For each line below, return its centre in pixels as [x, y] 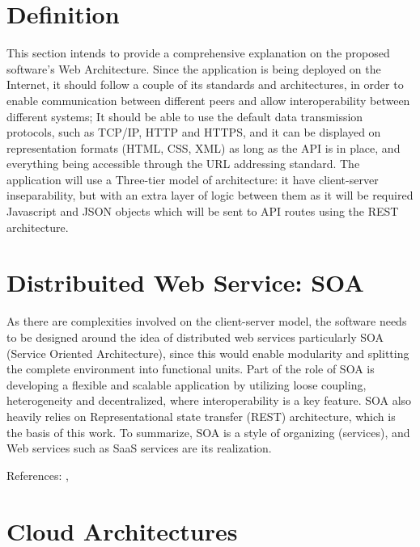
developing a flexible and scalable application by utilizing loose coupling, [187, 384]
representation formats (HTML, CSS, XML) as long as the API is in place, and [204, 147]
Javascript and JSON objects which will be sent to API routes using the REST [203, 211]
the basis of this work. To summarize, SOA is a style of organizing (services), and [208, 432]
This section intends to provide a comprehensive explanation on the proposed [198, 53]
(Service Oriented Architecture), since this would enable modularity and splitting [208, 353]
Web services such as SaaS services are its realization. [139, 448]
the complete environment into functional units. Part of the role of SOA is [191, 369]
